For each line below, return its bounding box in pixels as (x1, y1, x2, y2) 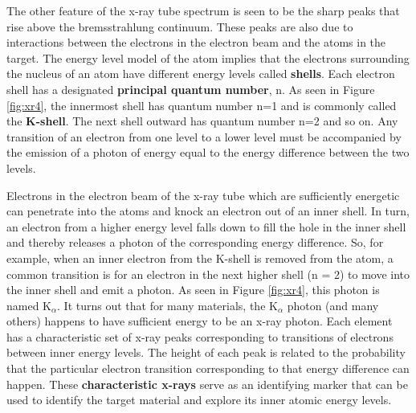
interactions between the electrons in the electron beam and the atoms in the (6, 34, 386, 51)
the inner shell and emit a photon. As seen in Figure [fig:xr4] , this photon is (6, 281, 380, 298)
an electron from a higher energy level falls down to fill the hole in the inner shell (6, 218, 406, 235)
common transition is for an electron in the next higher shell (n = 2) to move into (6, 265, 410, 282)
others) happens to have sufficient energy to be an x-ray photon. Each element (6, 313, 393, 329)
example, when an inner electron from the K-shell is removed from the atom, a (6, 249, 394, 266)
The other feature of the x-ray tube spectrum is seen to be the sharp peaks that (6, 2, 400, 18)
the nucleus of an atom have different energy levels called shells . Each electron (6, 65, 395, 82)
